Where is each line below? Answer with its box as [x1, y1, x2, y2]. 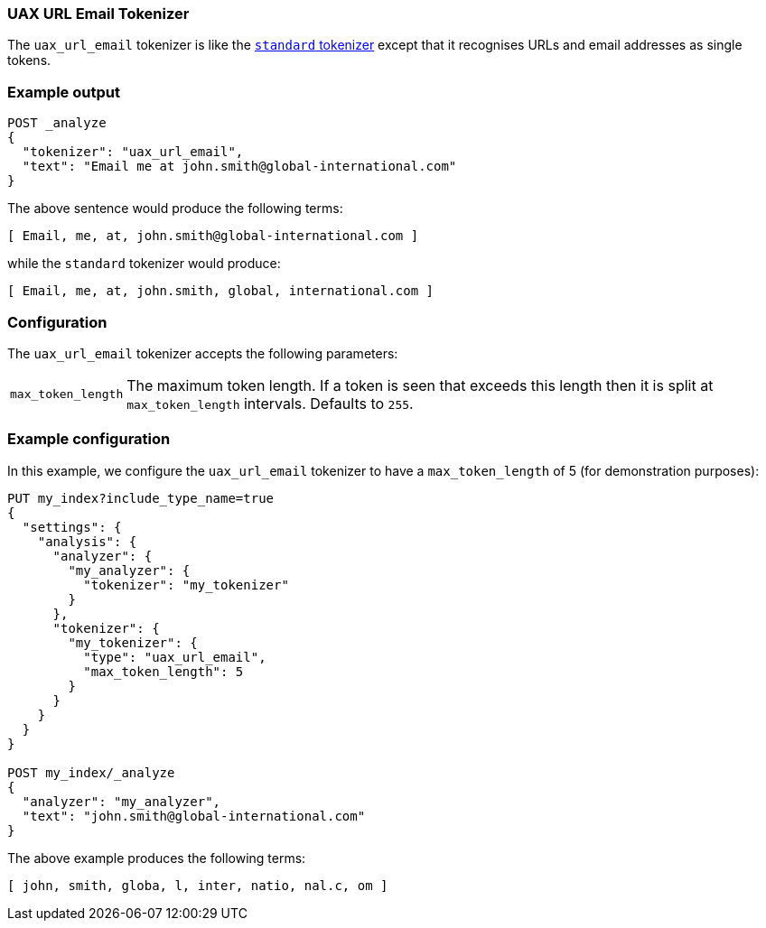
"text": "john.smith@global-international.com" [22, 808, 366, 823]
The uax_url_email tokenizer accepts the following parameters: [7, 345, 398, 361]
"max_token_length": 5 [83, 664, 244, 679]
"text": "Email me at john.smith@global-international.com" [22, 159, 457, 174]
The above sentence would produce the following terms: [7, 200, 343, 217]
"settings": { [22, 519, 122, 534]
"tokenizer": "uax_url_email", [22, 144, 244, 160]
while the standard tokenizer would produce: [7, 255, 281, 272]
